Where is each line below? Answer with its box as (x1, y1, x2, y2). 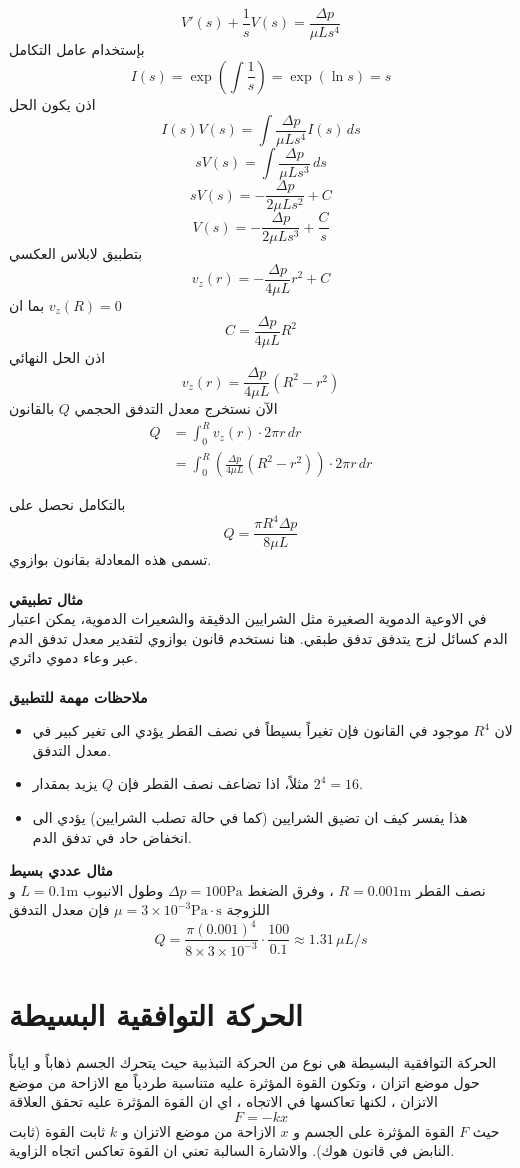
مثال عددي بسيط (9, 860, 113, 881)
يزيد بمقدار (32, 773, 98, 794)
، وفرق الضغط (247, 879, 334, 900)
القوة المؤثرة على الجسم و (293, 1120, 455, 1141)
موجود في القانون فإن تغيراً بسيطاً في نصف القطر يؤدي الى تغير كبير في (32, 720, 469, 741)
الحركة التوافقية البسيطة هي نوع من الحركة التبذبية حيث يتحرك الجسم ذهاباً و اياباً (9, 1051, 497, 1072)
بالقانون (9, 398, 55, 419)
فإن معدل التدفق (9, 899, 110, 920)
